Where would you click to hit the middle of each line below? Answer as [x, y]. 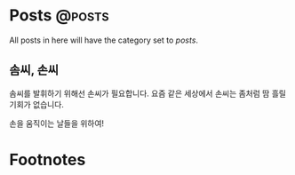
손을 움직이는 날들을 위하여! [57, 123]
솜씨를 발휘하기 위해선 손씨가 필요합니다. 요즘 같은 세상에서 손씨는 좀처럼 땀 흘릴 [148, 93]
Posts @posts [59, 16]
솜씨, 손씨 [34, 71]
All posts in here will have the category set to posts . [104, 40]
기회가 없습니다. [37, 104]
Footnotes [48, 159]
